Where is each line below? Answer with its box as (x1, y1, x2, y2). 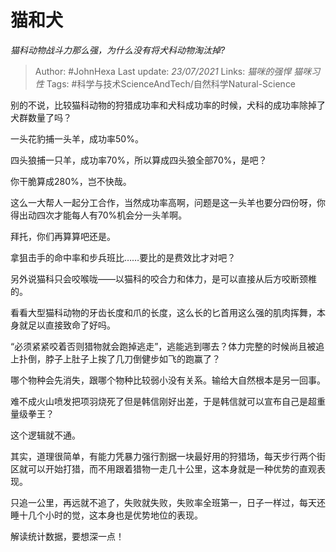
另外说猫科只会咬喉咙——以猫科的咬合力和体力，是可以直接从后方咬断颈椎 (10, 272, 317, 285)
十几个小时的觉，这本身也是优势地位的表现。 (18, 509, 203, 521)
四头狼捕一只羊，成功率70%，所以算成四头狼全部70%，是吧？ (10, 154, 268, 166)
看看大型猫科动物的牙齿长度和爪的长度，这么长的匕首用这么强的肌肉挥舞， (10, 306, 317, 318)
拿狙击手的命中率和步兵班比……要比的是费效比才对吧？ (10, 251, 237, 263)
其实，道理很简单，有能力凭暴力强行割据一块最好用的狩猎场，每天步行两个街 (10, 450, 326, 462)
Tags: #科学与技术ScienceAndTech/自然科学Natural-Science (46, 77, 297, 90)
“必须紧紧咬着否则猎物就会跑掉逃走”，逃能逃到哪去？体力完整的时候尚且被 (10, 340, 317, 352)
